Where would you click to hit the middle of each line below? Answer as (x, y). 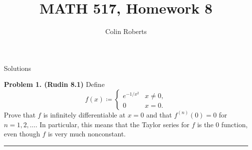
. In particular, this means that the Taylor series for (112, 124)
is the (205, 124)
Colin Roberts (126, 31)
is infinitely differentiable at (84, 114)
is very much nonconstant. (87, 134)
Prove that (20, 114)
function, (234, 124)
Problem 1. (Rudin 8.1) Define (54, 84)
